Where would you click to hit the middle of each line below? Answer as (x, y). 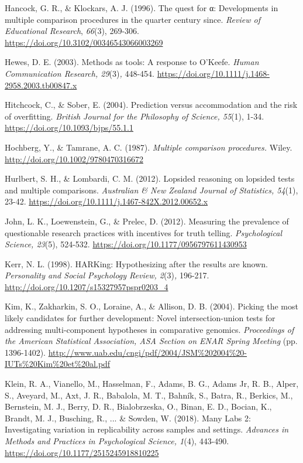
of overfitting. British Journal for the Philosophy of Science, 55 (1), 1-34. (135, 116)
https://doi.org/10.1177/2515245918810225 (82, 452)
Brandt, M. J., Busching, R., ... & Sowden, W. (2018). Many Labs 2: (128, 418)
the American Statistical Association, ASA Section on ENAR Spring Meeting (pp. (151, 341)
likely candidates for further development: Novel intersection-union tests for (140, 318)
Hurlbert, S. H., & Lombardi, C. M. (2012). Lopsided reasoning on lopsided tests (150, 178)
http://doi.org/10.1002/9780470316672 (74, 159)
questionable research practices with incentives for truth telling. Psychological (144, 232)
